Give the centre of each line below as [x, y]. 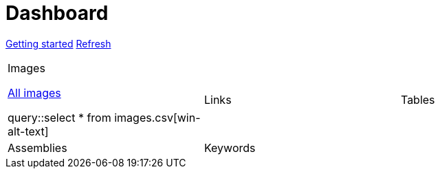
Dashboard [57, 13]
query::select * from [59, 117]
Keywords [230, 148]
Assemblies [37, 148]
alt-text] [28, 131]
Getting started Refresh [58, 43]
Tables [418, 99]
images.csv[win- [157, 117]
